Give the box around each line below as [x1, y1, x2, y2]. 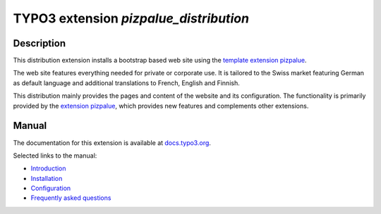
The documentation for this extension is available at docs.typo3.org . [13, 138, 212, 147]
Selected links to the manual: [13, 151, 97, 160]
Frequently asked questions [30, 194, 111, 202]
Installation [30, 174, 63, 182]
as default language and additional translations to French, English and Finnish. [13, 78, 240, 87]
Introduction [30, 164, 66, 172]
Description [13, 37, 66, 49]
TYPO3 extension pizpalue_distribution [13, 11, 250, 26]
